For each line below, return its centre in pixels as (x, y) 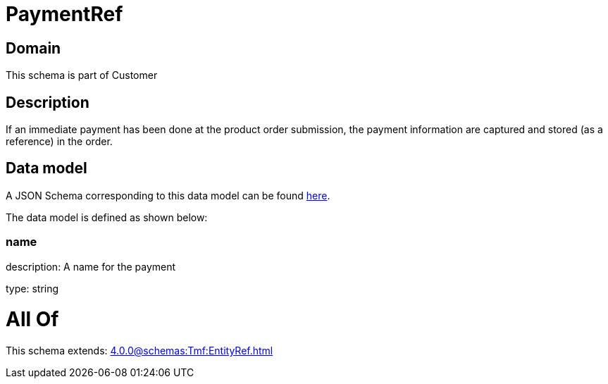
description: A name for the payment (91, 266)
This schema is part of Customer (82, 75)
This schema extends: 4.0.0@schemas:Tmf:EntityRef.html (139, 351)
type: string (32, 288)
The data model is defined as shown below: (107, 217)
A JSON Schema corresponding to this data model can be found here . (168, 195)
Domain (33, 48)
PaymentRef (64, 14)
